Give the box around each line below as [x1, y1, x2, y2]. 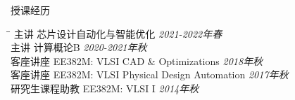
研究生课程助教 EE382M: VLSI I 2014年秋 [11, 80, 199, 95]
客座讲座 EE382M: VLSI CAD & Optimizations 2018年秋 [11, 53, 263, 68]
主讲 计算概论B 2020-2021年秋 [11, 40, 147, 55]
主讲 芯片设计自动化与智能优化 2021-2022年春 [13, 26, 222, 41]
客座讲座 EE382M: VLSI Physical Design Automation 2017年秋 [11, 67, 289, 82]
